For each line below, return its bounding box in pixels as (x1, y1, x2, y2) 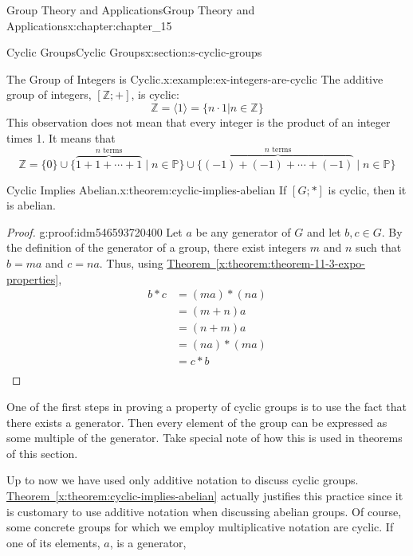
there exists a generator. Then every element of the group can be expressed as (6, 413, 387, 430)
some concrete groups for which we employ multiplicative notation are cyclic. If (6, 519, 394, 535)
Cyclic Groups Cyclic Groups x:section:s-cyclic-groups (6, 44, 262, 61)
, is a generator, (109, 534, 187, 550)
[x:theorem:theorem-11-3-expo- (215, 254, 365, 271)
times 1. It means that (6, 129, 116, 146)
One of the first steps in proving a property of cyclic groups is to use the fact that (6, 397, 407, 414)
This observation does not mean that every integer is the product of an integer (6, 113, 391, 130)
